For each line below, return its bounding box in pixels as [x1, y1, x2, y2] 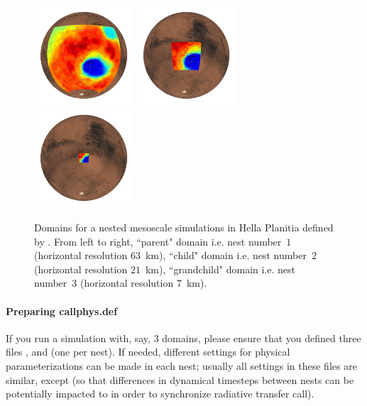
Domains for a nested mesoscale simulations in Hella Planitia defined [34, 220, 334, 234]
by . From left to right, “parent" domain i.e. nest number [34, 234, 282, 248]
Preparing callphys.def [6, 303, 118, 318]
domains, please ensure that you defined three [162, 330, 361, 345]
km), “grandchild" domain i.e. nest [145, 261, 295, 276]
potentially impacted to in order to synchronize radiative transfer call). [6, 386, 314, 401]
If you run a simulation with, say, [6, 330, 150, 345]
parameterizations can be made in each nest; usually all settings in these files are [6, 358, 357, 373]
